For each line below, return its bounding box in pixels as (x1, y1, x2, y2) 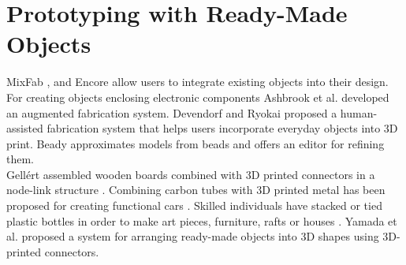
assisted (6, 120, 43, 136)
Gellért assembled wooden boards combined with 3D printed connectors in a (6, 166, 375, 182)
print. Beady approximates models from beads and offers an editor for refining (6, 135, 385, 151)
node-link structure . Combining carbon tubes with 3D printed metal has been (6, 181, 386, 198)
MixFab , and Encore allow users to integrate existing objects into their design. (6, 73, 389, 90)
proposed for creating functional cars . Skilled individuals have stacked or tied (6, 197, 382, 214)
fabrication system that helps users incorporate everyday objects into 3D (47, 120, 398, 136)
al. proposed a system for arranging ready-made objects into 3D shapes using (6, 228, 379, 244)
